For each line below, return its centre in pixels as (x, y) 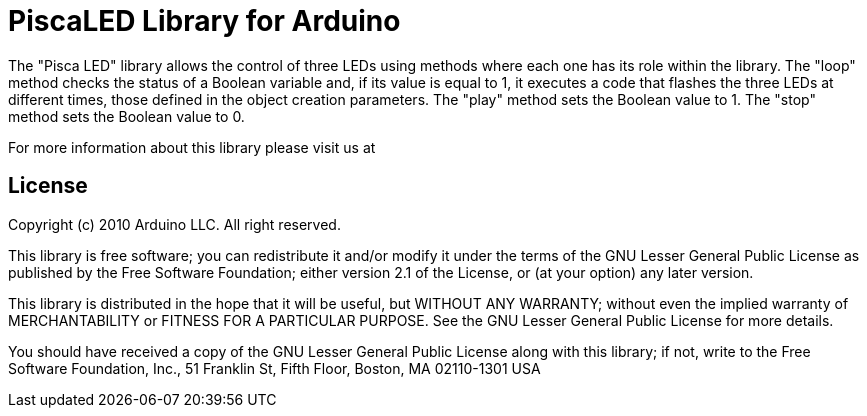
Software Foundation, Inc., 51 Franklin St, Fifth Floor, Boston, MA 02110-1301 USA (274, 368)
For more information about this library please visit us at (192, 147)
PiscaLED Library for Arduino (204, 21)
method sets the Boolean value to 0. (126, 116)
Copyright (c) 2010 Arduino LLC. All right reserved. (174, 224)
